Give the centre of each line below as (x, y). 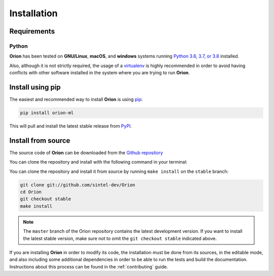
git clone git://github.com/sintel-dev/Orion (78, 185)
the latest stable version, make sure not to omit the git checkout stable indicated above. (120, 238)
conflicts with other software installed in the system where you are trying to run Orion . (100, 73)
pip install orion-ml (47, 113)
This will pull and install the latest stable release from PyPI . (71, 126)
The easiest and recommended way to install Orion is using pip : (76, 99)
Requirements (32, 31)
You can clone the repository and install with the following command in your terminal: (98, 162)
